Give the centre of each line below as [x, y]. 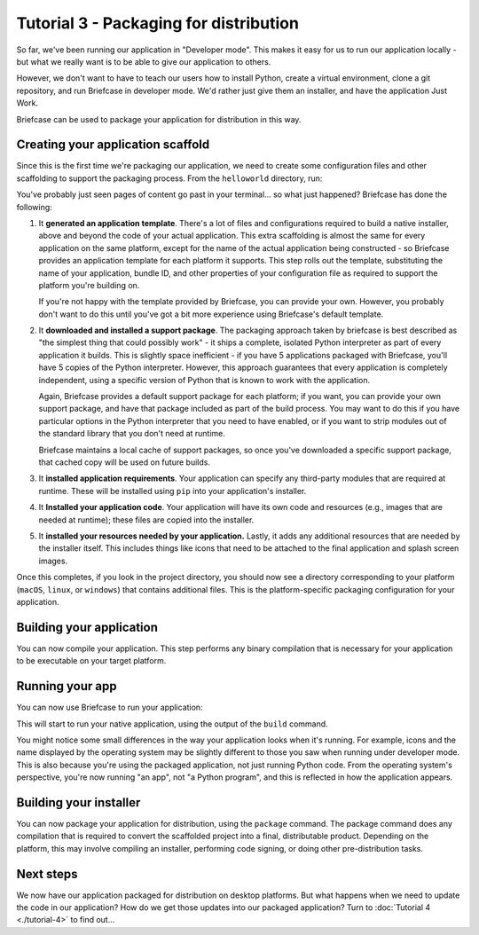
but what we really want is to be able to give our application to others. [144, 61]
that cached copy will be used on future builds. [124, 462]
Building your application [87, 627]
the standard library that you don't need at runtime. [132, 434]
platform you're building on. [89, 285]
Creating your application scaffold [113, 145]
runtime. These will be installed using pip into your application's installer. [173, 491]
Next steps [47, 874]
